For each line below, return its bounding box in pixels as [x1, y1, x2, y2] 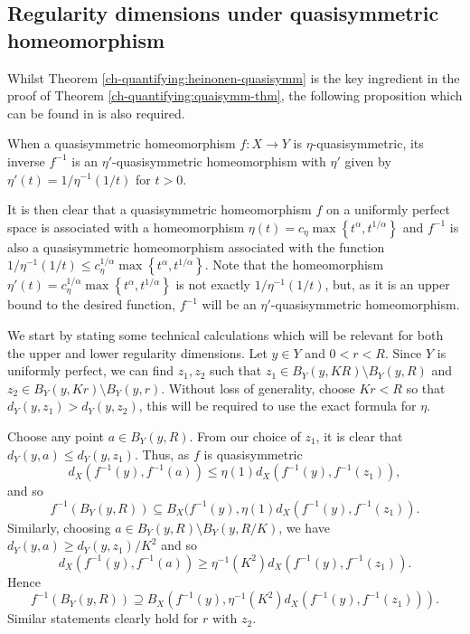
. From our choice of [189, 426, 301, 445]
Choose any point [7, 426, 105, 445]
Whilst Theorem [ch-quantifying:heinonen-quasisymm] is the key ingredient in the [7, 68, 460, 87]
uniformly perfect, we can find [7, 361, 174, 380]
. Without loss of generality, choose [161, 378, 355, 397]
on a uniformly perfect [325, 200, 450, 219]
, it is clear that [315, 426, 403, 445]
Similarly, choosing [7, 517, 111, 536]
